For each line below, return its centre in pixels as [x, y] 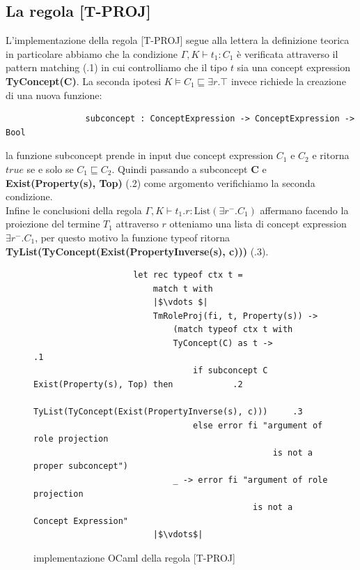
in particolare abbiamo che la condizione [92, 53]
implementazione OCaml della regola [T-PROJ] [134, 557]
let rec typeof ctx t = [188, 275]
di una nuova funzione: [54, 95]
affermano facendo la [304, 210]
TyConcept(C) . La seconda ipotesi [84, 81]
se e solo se [50, 168]
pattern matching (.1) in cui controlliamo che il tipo [117, 67]
